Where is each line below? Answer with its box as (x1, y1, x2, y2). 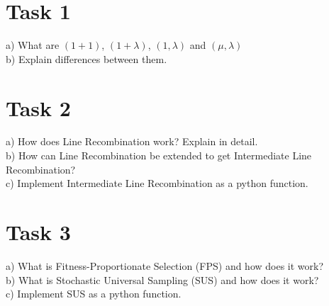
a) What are (6, 38, 60, 52)
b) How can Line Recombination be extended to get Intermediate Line (6, 148, 312, 163)
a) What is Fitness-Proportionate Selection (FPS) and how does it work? (6, 258, 324, 273)
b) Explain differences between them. (6, 51, 167, 66)
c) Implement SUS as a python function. (6, 286, 182, 301)
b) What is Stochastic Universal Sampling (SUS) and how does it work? (6, 272, 319, 287)
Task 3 (6, 217, 71, 246)
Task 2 (6, 93, 71, 122)
